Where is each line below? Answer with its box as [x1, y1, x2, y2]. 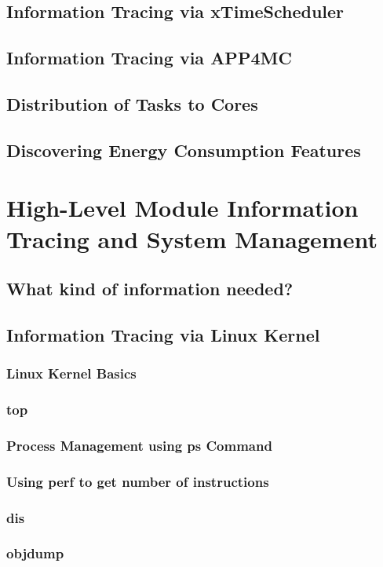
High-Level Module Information [6, 192, 359, 224]
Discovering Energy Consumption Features [6, 137, 361, 162]
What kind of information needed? [6, 276, 294, 301]
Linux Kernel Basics [6, 364, 137, 383]
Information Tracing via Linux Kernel [6, 322, 320, 346]
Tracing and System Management [6, 222, 378, 254]
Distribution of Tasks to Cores [6, 91, 258, 115]
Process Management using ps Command [6, 435, 272, 455]
